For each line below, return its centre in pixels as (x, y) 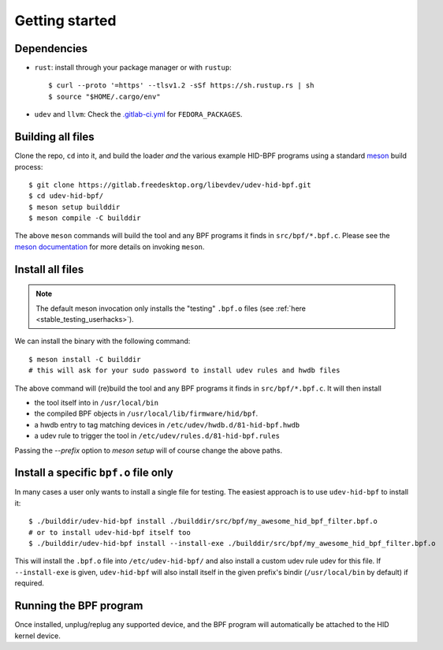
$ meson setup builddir (74, 207)
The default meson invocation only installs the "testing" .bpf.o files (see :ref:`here (171, 308)
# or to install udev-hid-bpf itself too (110, 532)
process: (29, 166)
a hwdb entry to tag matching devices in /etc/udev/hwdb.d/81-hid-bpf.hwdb (167, 424)
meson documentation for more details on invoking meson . (110, 247)
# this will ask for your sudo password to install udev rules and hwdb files (184, 370)
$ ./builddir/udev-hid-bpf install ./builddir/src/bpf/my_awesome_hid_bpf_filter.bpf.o (203, 521)
